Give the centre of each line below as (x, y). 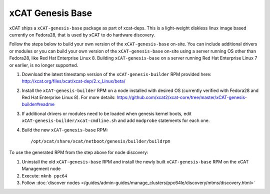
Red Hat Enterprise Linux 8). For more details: (69, 97)
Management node (41, 169)
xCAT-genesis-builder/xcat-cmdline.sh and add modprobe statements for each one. (116, 120)
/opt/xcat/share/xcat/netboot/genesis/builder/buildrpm (100, 141)
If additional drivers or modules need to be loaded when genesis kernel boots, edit (107, 113)
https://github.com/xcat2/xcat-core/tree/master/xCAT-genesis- (182, 97)
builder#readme (38, 104)
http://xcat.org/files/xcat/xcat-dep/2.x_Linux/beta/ (73, 81)
